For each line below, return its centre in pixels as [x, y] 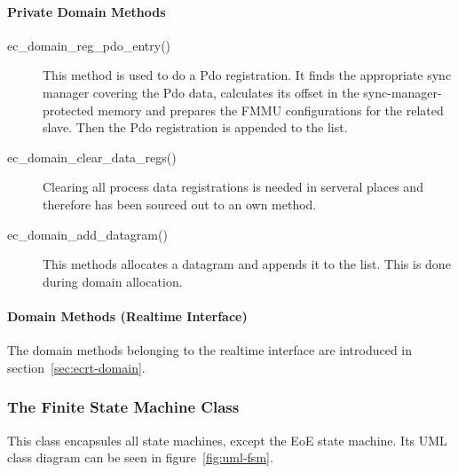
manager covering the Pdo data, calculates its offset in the [201, 92]
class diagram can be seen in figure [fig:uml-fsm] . [140, 457]
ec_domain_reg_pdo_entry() [89, 45]
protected [68, 110]
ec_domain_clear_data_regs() [92, 157]
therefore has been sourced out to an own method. [180, 204]
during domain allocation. [113, 281]
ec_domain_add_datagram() [87, 234]
